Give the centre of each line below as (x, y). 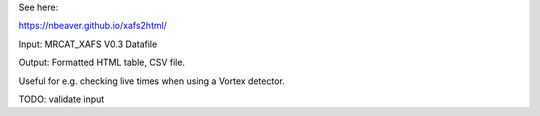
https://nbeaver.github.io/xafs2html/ (92, 26)
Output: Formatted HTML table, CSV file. (101, 62)
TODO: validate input (61, 99)
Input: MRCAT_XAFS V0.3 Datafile (88, 44)
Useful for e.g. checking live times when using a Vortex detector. (151, 81)
